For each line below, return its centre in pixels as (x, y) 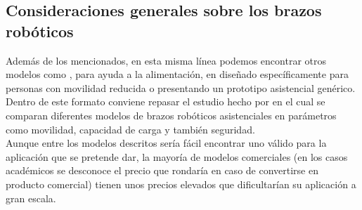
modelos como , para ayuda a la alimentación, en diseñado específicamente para (177, 74)
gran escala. (31, 198)
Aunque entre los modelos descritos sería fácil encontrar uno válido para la (166, 143)
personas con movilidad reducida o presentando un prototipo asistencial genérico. (181, 87)
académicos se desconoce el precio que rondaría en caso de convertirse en (162, 170)
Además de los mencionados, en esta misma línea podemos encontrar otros (166, 60)
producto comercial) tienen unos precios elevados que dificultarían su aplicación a (181, 184)
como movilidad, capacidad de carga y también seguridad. (130, 129)
